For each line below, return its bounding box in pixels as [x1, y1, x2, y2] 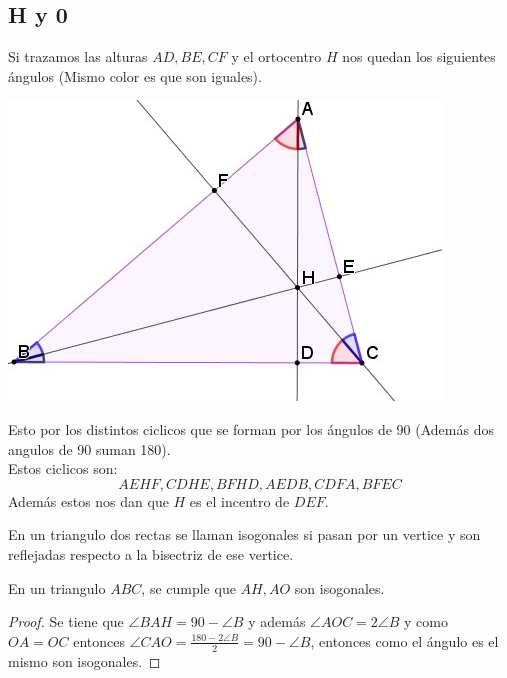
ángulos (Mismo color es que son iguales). [8, 65, 262, 86]
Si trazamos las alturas [8, 46, 148, 67]
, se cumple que [141, 577, 236, 598]
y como [404, 611, 448, 632]
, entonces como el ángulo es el [310, 630, 499, 651]
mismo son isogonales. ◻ [8, 650, 161, 671]
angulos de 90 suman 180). [8, 438, 171, 459]
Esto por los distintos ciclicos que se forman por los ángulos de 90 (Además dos [8, 418, 494, 439]
